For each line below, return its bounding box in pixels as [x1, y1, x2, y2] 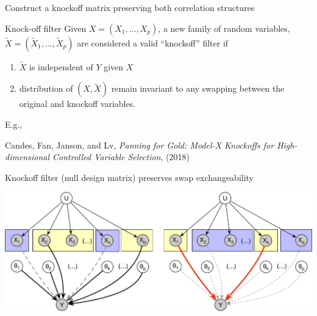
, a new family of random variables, [158, 21, 290, 34]
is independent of [29, 60, 93, 73]
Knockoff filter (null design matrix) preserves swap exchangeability [5, 171, 254, 183]
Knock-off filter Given [5, 21, 87, 34]
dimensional [5, 150, 49, 163]
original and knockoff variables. [19, 97, 136, 110]
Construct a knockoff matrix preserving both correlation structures [5, 1, 255, 13]
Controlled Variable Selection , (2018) [52, 150, 190, 163]
